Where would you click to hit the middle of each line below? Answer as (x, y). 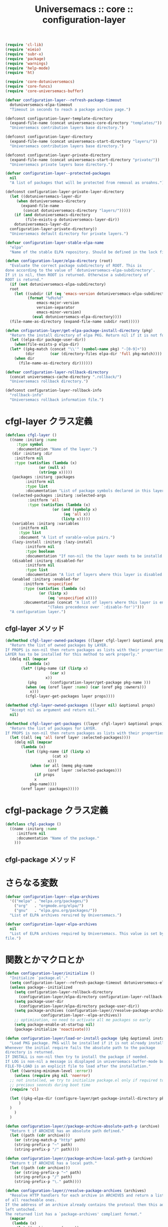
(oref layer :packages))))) (50, 789)
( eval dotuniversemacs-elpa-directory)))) (77, 317)
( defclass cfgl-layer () (31, 435)
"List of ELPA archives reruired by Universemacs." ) (66, 915)
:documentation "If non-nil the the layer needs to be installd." (96, 556)
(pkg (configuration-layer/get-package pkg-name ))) (89, 682)
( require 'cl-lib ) (24, 45)
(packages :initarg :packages (43, 477)
